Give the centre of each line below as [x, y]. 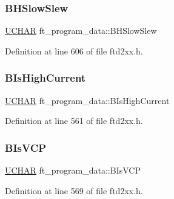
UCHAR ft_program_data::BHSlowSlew [81, 31]
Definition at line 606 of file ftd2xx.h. [74, 51]
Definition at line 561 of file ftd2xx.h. [74, 121]
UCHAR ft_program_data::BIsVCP [73, 170]
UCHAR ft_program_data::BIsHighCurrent [87, 100]
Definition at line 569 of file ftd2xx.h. [74, 190]
